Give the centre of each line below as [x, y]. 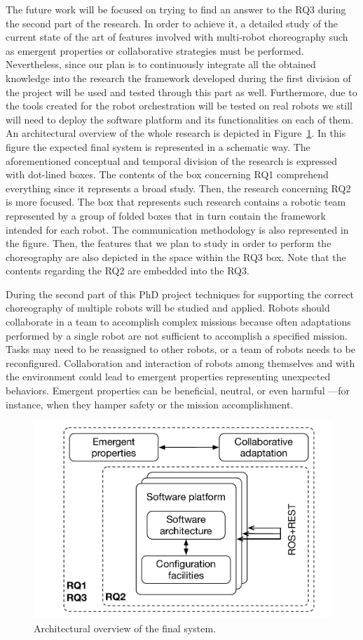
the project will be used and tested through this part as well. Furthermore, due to [181, 92]
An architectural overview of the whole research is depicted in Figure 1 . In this [176, 133]
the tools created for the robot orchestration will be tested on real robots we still [179, 106]
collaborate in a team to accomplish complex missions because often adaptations [178, 322]
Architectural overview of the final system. [125, 628]
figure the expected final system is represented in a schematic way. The [158, 146]
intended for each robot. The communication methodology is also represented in [177, 229]
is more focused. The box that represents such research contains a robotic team [176, 202]
